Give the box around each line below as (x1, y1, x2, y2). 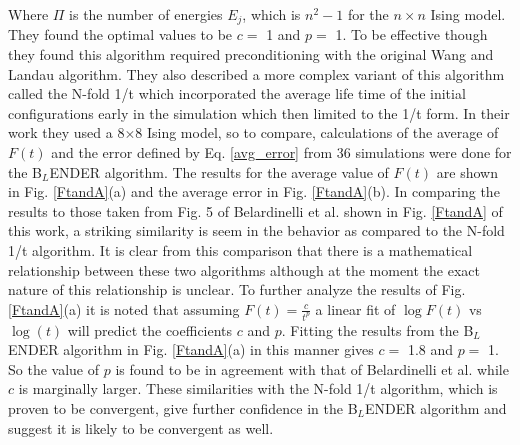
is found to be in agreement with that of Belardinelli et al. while (115, 358, 509, 379)
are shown (436, 161, 498, 182)
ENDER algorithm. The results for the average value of (49, 161, 389, 182)
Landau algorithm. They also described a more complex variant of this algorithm (8, 63, 505, 84)
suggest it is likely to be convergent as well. (8, 417, 274, 438)
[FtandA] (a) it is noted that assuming (8, 298, 240, 319)
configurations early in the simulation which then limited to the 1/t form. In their (8, 102, 510, 123)
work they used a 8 (8, 122, 125, 143)
